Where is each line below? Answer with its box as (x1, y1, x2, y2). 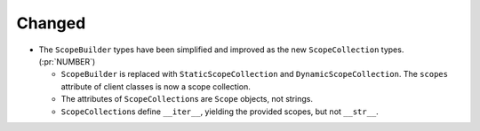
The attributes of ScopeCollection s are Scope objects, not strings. (60, 94, 313, 104)
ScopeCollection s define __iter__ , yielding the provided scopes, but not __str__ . (60, 106, 380, 117)
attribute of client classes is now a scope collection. (60, 81, 251, 92)
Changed (16, 13, 86, 33)
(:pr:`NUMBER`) (38, 56, 96, 66)
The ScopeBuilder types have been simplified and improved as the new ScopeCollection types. (38, 44, 404, 55)
